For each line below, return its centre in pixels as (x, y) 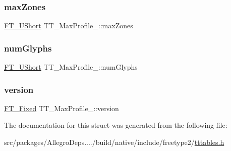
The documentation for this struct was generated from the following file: (116, 125)
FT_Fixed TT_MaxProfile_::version (62, 108)
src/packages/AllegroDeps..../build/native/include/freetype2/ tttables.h (114, 142)
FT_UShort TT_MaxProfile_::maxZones (69, 26)
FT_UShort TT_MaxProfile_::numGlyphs (71, 67)
